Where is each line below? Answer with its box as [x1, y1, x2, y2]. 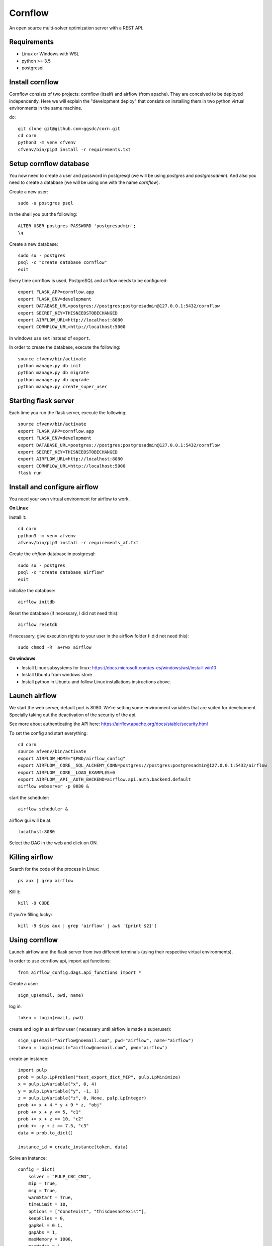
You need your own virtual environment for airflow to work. [9, 496, 130, 502]
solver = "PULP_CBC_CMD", [28, 1174, 92, 1179]
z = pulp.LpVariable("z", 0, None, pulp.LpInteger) [18, 1095, 147, 1101]
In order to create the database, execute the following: [9, 344, 120, 350]
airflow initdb [18, 599, 55, 605]
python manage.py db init [18, 363, 82, 368]
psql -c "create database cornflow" [18, 260, 107, 265]
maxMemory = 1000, [28, 1237, 74, 1242]
